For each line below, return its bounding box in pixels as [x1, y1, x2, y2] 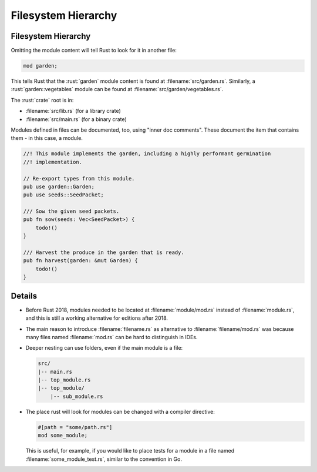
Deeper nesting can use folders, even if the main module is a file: [25, 344, 183, 352]
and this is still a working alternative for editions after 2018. [25, 314, 168, 322]
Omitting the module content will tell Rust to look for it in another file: [11, 47, 177, 54]
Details [11, 291, 38, 301]
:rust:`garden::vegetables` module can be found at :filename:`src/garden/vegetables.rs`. [11, 86, 224, 93]
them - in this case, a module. [11, 135, 83, 142]
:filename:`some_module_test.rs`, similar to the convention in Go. [25, 456, 182, 463]
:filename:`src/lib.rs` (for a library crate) [25, 108, 121, 115]
